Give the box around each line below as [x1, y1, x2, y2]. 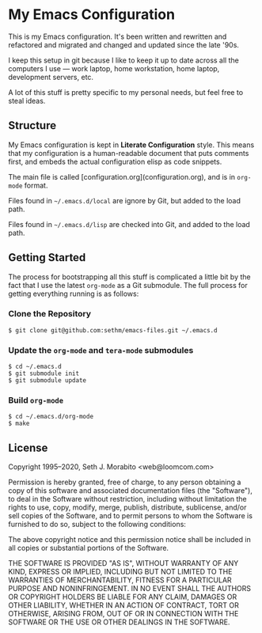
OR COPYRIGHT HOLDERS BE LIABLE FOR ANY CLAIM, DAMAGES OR [8, 592, 237, 602]
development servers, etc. [8, 72, 93, 81]
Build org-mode [8, 395, 64, 406]
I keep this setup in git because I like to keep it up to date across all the [8, 55, 239, 65]
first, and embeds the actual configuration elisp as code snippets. [8, 157, 222, 166]
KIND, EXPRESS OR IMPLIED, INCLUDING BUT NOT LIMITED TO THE [8, 567, 233, 577]
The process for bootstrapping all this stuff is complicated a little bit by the [8, 271, 251, 282]
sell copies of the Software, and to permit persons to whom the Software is [8, 511, 253, 521]
